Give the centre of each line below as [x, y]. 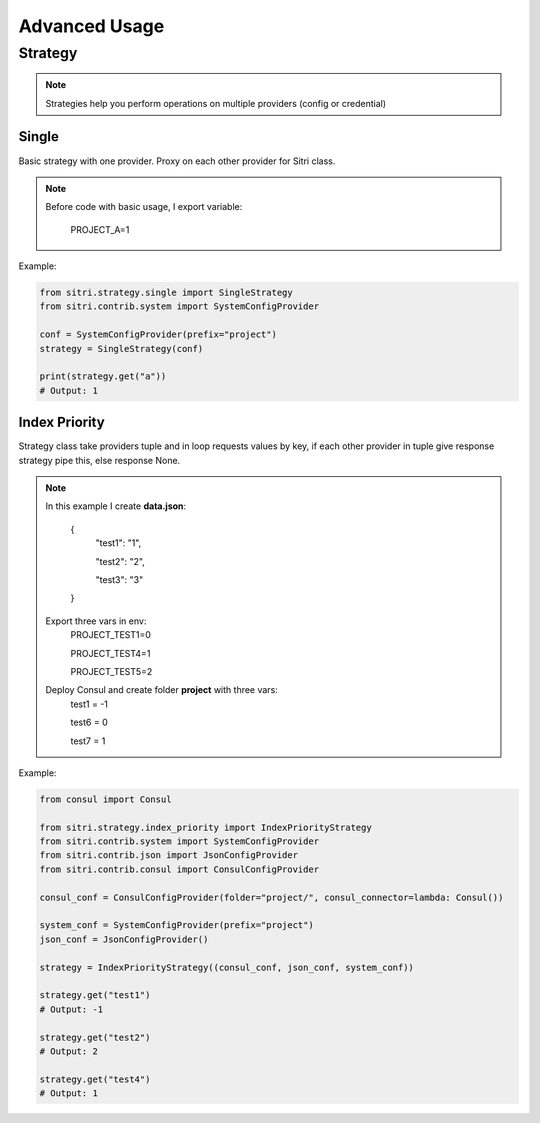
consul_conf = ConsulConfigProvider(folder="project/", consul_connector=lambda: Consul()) [271, 897]
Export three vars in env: [96, 621]
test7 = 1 [88, 741]
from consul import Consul [105, 799]
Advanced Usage [91, 26]
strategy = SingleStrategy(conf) [121, 348]
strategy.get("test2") [95, 1037]
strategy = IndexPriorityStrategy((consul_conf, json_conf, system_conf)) [227, 967]
